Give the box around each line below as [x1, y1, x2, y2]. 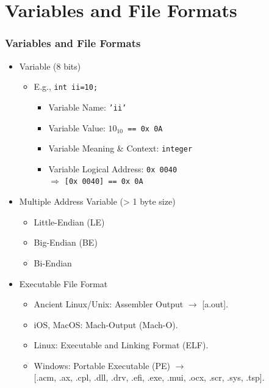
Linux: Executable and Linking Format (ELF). [34, 339, 209, 351]
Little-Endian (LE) [34, 215, 105, 228]
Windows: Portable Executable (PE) [34, 359, 170, 372]
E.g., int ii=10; [34, 80, 98, 93]
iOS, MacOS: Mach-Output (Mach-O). [34, 318, 178, 331]
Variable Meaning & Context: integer [48, 142, 193, 155]
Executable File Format [19, 277, 108, 290]
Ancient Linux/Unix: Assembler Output [34, 298, 184, 310]
